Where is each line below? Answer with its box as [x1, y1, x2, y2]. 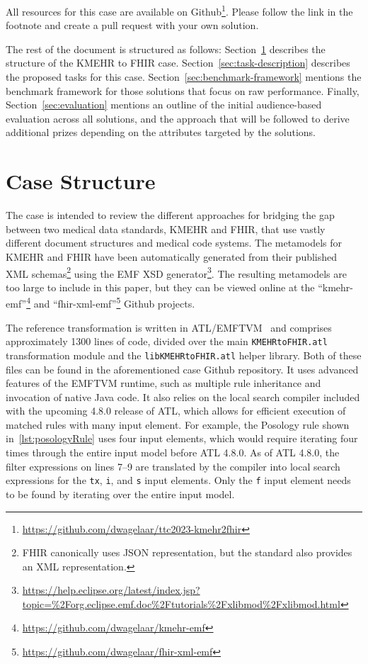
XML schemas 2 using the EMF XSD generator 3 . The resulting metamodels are [6, 264, 347, 281]
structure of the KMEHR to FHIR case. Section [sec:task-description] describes [6, 55, 350, 70]
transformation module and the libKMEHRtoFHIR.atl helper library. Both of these [6, 347, 362, 362]
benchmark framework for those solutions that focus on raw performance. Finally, [6, 83, 360, 98]
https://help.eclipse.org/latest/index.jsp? [22, 583, 200, 597]
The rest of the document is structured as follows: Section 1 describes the [6, 41, 326, 56]
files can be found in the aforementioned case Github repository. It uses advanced [6, 361, 359, 376]
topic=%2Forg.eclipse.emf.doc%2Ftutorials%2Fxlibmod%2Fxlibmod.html [22, 596, 340, 611]
